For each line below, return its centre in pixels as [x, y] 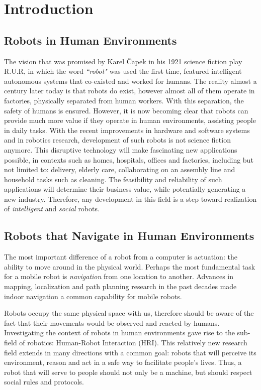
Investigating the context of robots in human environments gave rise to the [119, 333]
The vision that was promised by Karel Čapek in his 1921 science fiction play [123, 61]
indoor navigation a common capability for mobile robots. [93, 296]
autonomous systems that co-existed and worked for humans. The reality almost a [130, 81]
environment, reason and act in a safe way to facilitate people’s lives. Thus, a [123, 362]
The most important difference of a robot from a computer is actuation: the [121, 257]
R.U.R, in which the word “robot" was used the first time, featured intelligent [123, 71]
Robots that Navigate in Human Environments [129, 236]
